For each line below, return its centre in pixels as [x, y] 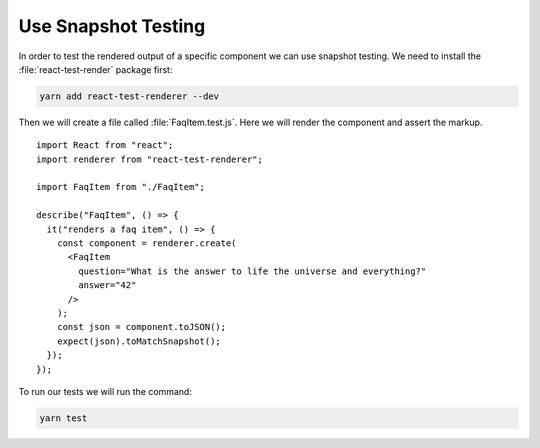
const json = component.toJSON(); [141, 327]
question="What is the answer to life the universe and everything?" [252, 271]
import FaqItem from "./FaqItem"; [120, 187]
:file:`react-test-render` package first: [95, 69]
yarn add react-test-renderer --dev [129, 96]
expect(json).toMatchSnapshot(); [139, 341]
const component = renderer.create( [146, 243]
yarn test [63, 418]
